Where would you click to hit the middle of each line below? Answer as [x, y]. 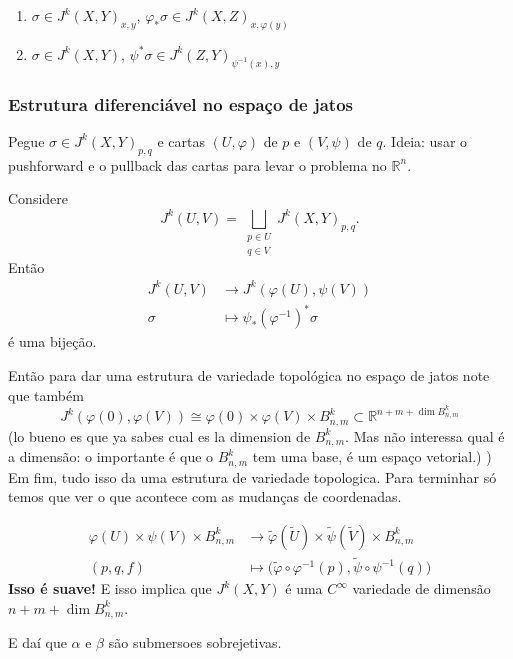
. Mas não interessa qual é [425, 435]
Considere [38, 198]
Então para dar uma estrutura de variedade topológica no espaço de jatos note [249, 374]
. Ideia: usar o [425, 140]
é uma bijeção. [52, 341]
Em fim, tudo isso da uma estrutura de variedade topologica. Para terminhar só [252, 476]
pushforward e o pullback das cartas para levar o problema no [197, 164]
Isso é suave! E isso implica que [110, 588]
